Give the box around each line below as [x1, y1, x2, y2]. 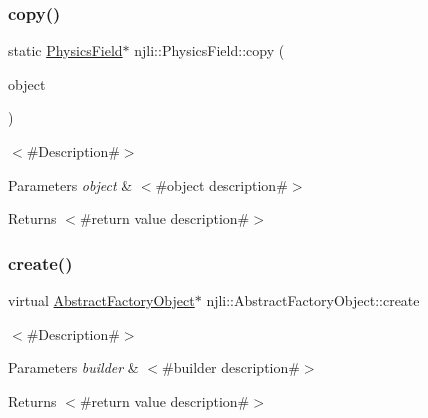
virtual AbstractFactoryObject [8, 290, 195, 310]
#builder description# [162, 357, 300, 378]
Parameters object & [8, 174, 133, 195]
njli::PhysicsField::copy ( [134, 40, 285, 61]
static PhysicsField [8, 40, 123, 61]
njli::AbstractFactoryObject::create [206, 290, 420, 310]
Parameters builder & [8, 357, 139, 378]
